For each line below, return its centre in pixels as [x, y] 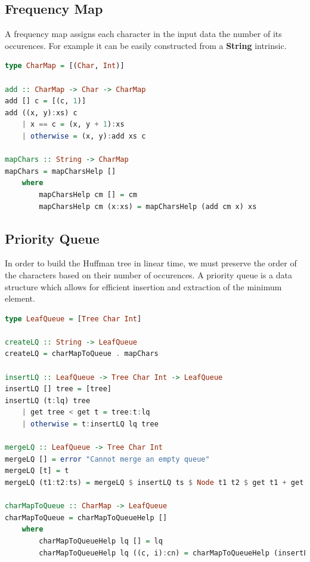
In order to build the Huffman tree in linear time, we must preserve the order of [151, 263]
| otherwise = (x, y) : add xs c [84, 136]
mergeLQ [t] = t [37, 471]
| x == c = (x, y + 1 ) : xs [73, 125]
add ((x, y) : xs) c [41, 113]
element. [20, 298]
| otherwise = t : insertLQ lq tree [90, 424]
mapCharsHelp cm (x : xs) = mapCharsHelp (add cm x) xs [148, 206]
